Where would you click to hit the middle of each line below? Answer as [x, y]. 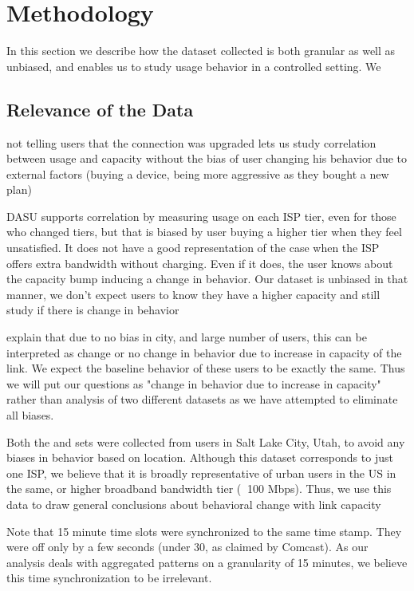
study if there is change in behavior [93, 310]
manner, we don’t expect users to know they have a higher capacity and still [193, 294]
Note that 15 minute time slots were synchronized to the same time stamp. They [204, 531]
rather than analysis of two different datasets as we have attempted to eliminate [202, 399]
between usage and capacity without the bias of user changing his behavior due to [207, 158]
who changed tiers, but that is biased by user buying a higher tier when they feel [204, 232]
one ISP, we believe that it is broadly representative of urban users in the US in [201, 473]
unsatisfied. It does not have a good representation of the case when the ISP [193, 248]
